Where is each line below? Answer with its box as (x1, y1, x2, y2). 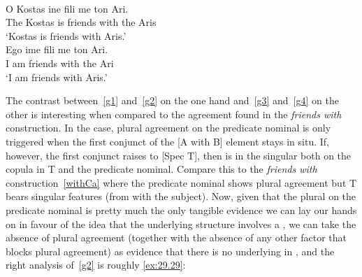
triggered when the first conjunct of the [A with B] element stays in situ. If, (6, 134, 329, 148)
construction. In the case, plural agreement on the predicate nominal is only (6, 120, 331, 135)
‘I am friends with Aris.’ (6, 69, 108, 84)
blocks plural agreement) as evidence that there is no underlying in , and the (6, 243, 335, 258)
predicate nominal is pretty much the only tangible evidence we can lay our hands (6, 202, 357, 217)
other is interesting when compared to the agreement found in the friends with (6, 106, 342, 121)
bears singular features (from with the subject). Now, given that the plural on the (6, 189, 356, 204)
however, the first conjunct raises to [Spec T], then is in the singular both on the (6, 148, 352, 162)
